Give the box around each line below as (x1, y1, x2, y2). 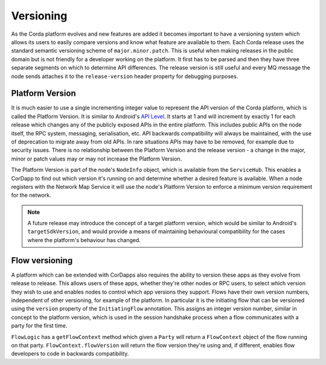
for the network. (11, 191, 51, 199)
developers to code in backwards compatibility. (11, 350, 129, 357)
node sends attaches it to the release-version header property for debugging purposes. (11, 73, 238, 80)
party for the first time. (11, 322, 68, 329)
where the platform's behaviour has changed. (27, 236, 141, 243)
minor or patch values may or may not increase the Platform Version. (11, 155, 182, 162)
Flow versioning (11, 255, 73, 266)
